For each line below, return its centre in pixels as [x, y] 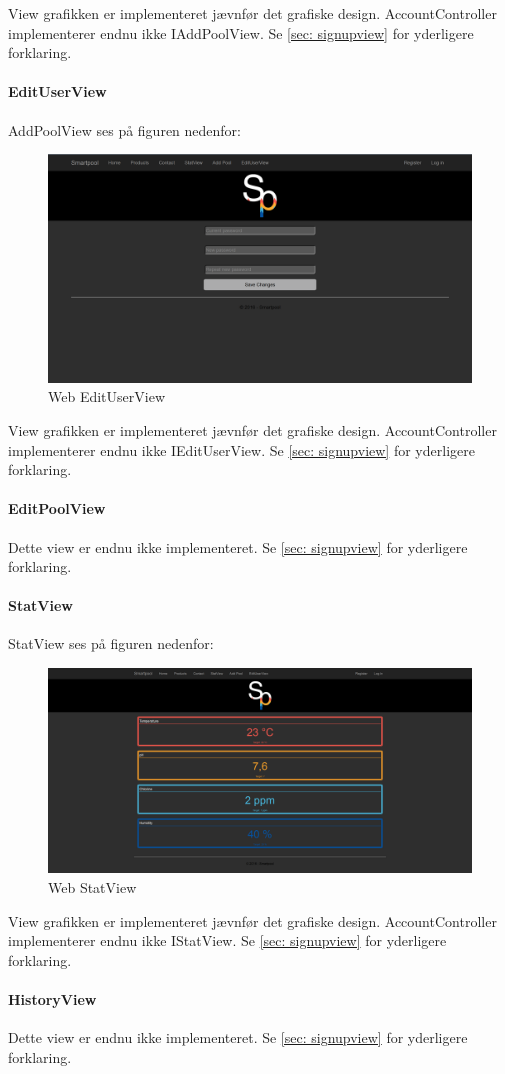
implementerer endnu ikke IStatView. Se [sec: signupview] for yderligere [227, 940]
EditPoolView [57, 508]
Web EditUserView [106, 396]
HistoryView [52, 999]
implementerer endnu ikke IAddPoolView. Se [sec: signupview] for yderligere [241, 32]
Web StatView [92, 887]
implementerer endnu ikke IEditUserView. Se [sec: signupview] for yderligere [241, 449]
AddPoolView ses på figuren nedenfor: [125, 129]
